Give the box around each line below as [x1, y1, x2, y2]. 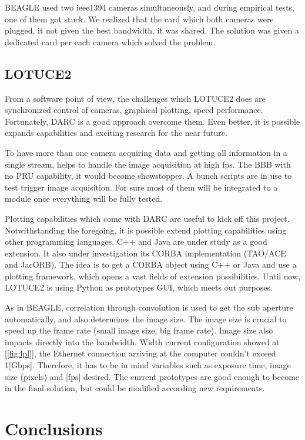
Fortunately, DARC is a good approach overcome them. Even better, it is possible [5, 115, 300, 127]
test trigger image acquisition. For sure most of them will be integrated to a [5, 181, 278, 193]
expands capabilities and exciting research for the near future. [5, 126, 227, 139]
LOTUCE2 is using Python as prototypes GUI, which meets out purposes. [5, 281, 273, 294]
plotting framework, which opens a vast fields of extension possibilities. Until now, [5, 269, 301, 282]
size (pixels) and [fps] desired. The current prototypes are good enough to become [5, 370, 300, 382]
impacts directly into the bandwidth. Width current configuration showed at [5, 335, 280, 348]
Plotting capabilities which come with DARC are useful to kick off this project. [5, 212, 290, 224]
